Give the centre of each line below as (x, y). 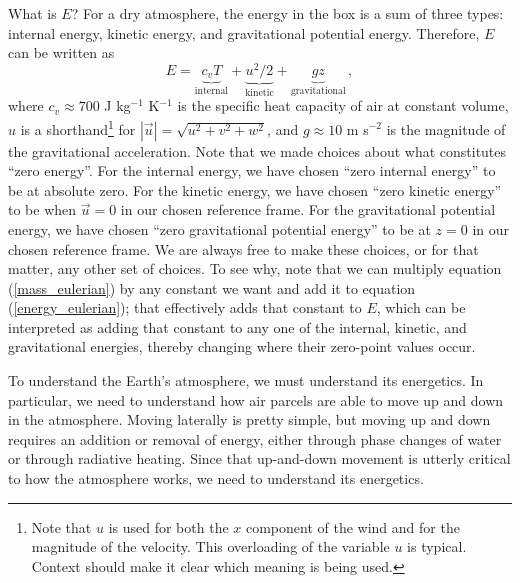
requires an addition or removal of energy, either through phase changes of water (255, 438)
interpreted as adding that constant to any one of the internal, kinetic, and (237, 326)
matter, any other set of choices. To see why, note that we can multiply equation (255, 268)
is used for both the (168, 526)
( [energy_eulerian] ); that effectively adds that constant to (185, 307)
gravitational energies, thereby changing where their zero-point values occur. (242, 346)
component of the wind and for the (352, 526)
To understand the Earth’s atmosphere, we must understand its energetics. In (246, 380)
